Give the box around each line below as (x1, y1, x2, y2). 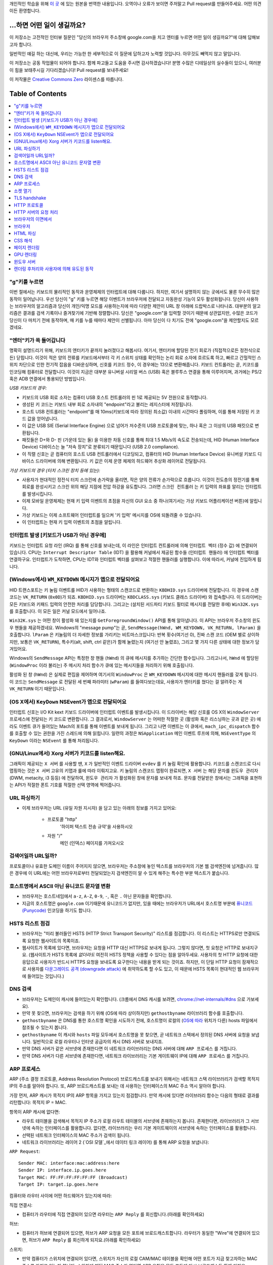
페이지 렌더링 (14, 244, 40, 250)
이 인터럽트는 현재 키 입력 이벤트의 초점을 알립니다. (22, 519, 122, 525)
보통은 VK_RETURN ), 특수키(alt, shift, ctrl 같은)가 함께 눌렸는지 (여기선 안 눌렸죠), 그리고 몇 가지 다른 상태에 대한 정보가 (20, 639, 254, 645)
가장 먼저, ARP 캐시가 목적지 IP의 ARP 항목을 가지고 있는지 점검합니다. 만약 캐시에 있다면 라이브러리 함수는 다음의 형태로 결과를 (9, 1092, 260, 1098)
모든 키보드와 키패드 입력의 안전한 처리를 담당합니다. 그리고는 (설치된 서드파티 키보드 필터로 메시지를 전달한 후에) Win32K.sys (9, 601, 259, 607)
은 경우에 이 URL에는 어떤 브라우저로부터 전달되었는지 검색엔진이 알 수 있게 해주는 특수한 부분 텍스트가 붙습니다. (9, 870, 230, 876)
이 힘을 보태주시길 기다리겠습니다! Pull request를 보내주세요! (9, 67, 129, 73)
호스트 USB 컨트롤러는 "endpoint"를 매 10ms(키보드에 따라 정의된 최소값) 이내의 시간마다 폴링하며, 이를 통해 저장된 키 (22, 408, 255, 414)
